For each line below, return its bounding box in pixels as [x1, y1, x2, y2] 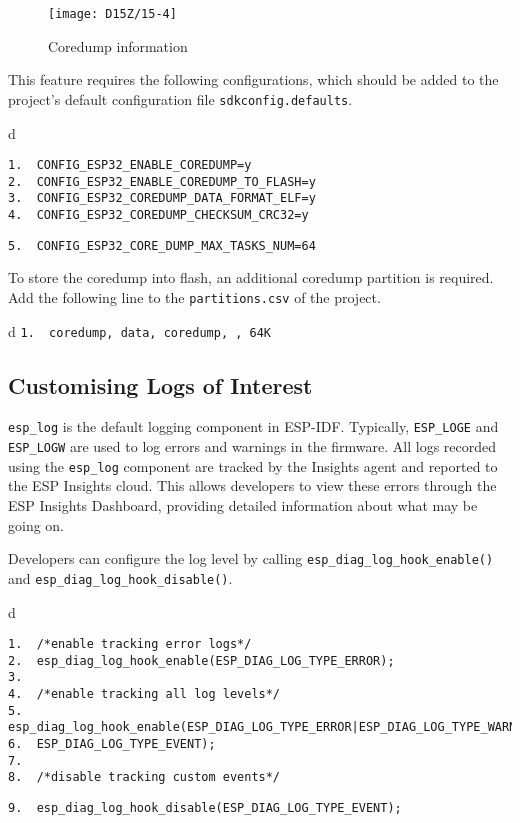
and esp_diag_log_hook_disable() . [8, 567, 233, 588]
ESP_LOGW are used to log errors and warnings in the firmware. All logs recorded [8, 436, 497, 457]
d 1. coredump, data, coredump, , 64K [8, 320, 272, 341]
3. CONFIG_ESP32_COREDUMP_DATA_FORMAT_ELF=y [8, 191, 316, 206]
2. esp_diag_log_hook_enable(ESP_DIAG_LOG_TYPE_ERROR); [8, 653, 395, 668]
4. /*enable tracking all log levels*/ [8, 687, 281, 702]
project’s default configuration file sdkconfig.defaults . [8, 88, 353, 109]
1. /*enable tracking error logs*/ [8, 637, 252, 652]
